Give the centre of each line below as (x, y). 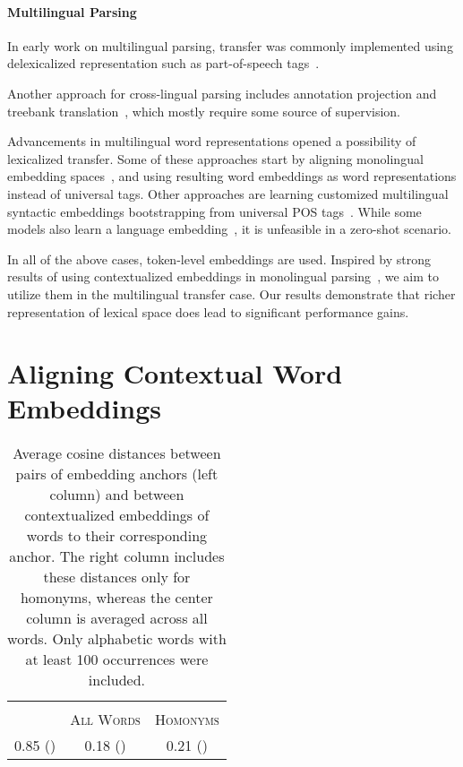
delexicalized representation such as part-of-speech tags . (163, 63)
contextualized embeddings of (117, 515)
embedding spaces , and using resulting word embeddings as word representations (232, 176)
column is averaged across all (117, 618)
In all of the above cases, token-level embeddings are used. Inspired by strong (219, 259)
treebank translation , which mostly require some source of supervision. (204, 111)
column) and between (117, 495)
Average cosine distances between (117, 453)
